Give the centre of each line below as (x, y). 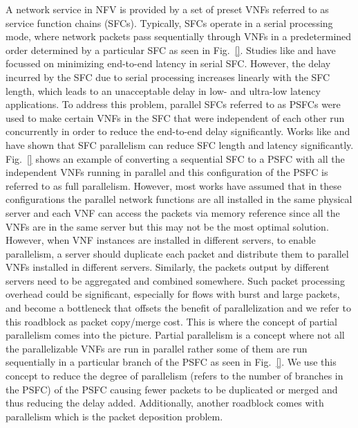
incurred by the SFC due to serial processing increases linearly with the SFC (168, 77)
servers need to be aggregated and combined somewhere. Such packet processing (175, 280)
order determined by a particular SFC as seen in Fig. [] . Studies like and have (171, 50)
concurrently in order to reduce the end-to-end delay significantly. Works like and (178, 131)
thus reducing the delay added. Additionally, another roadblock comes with (165, 403)
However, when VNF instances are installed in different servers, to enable (161, 240)
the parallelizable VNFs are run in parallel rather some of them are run (157, 348)
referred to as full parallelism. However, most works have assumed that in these (174, 185)
